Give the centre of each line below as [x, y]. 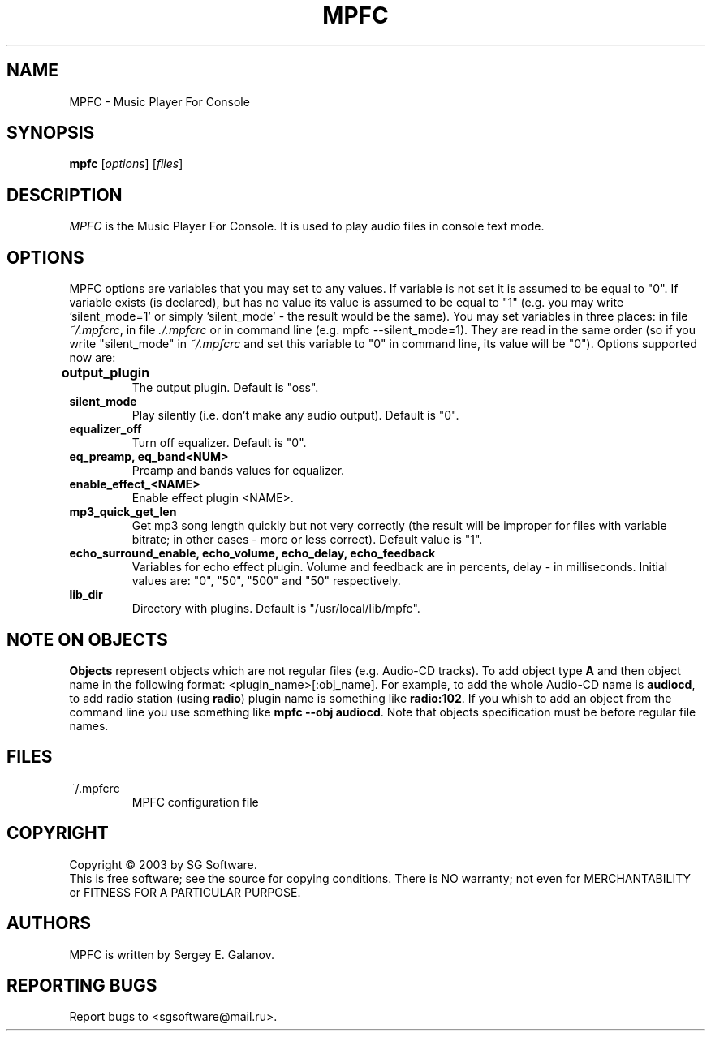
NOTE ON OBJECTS [87, 639]
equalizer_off [106, 429]
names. [89, 725]
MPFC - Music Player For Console [159, 101]
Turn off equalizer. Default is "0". [219, 443]
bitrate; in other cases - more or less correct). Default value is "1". [307, 540]
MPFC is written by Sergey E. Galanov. [172, 954]
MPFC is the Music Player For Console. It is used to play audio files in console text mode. [307, 226]
